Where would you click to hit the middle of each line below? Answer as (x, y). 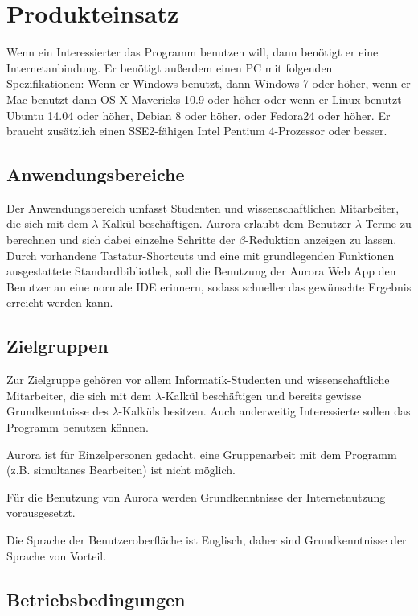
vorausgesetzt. (41, 513)
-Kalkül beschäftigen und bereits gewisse (262, 395)
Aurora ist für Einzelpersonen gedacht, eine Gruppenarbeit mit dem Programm (202, 454)
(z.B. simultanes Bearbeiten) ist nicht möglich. (121, 470)
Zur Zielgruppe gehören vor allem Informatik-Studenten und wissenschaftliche (198, 380)
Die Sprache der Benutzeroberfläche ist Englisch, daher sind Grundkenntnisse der (207, 540)
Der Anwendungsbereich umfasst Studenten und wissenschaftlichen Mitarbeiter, (203, 207)
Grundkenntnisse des (57, 411)
